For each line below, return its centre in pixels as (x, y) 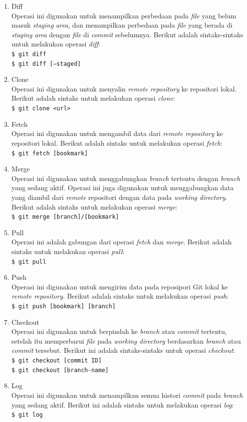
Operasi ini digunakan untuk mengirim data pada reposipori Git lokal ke (120, 286)
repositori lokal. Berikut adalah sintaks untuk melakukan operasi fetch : (117, 143)
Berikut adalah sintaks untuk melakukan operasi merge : (94, 206)
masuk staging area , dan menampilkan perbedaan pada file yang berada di (122, 25)
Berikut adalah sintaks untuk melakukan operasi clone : (93, 98)
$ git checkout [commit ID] (56, 361)
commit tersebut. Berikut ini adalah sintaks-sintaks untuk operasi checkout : (123, 350)
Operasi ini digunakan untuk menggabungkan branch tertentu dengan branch (126, 178)
